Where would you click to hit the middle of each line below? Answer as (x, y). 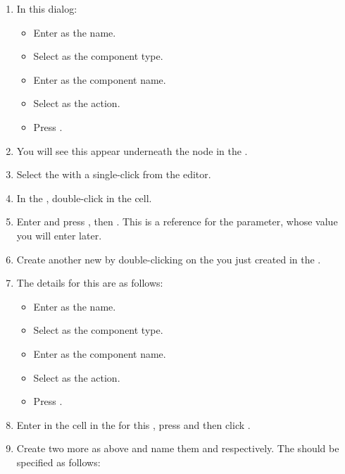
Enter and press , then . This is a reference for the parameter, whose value (177, 222)
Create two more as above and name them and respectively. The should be (178, 448)
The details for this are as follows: (90, 283)
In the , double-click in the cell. (84, 198)
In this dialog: (47, 8)
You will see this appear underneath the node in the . (132, 150)
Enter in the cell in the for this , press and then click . (133, 424)
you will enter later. (59, 235)
